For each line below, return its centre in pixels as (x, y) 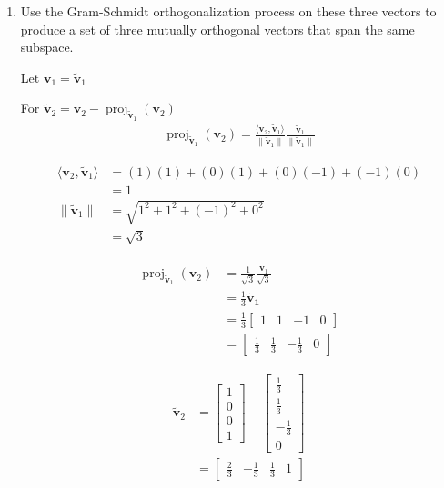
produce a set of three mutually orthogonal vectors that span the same (217, 29)
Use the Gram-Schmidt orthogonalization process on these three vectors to (228, 11)
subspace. (47, 47)
